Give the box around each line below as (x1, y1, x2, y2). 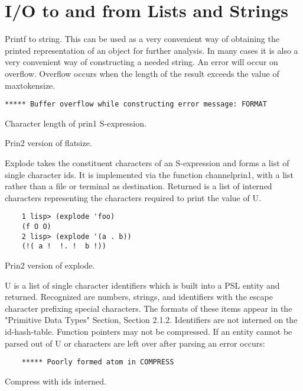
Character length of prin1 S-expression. (5, 117, 146, 129)
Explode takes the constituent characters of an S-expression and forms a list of (5, 156, 289, 169)
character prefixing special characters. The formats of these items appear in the (5, 302, 292, 314)
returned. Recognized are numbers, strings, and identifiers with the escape (5, 290, 273, 303)
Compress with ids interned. (5, 374, 106, 387)
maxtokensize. (5, 79, 56, 91)
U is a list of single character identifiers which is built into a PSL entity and (5, 279, 280, 291)
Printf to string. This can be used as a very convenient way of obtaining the (5, 33, 279, 45)
